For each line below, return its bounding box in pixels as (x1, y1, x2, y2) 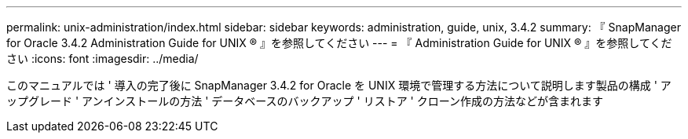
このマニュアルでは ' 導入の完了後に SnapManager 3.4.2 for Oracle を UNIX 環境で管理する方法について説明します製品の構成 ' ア (6, 79, 672, 92)
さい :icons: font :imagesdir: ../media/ (6, 52, 199, 65)
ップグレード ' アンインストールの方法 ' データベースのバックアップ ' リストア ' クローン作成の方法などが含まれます (6, 94, 604, 108)
